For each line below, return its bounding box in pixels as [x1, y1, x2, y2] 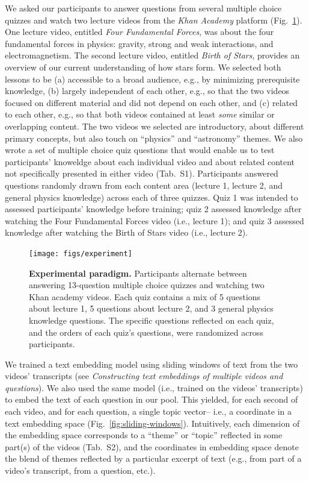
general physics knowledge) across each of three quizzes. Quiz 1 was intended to [5, 190, 298, 203]
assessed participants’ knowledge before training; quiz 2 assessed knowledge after [5, 203, 302, 215]
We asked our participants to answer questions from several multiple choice [5, 2, 282, 14]
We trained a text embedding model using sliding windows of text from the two [5, 357, 298, 370]
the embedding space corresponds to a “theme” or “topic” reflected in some [5, 429, 283, 441]
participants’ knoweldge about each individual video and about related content [5, 155, 295, 168]
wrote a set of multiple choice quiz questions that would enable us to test [5, 143, 275, 156]
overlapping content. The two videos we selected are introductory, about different [5, 119, 304, 132]
